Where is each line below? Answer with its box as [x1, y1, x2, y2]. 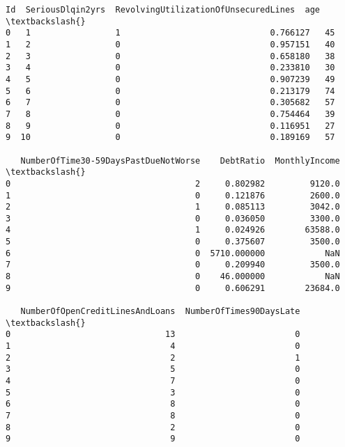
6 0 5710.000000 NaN [6, 248, 340, 258]
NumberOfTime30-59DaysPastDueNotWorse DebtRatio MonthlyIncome [20, 155, 340, 166]
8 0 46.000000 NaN [6, 272, 340, 282]
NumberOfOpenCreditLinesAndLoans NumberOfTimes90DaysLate [20, 306, 300, 317]
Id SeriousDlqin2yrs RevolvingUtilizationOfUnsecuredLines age [6, 5, 321, 15]
